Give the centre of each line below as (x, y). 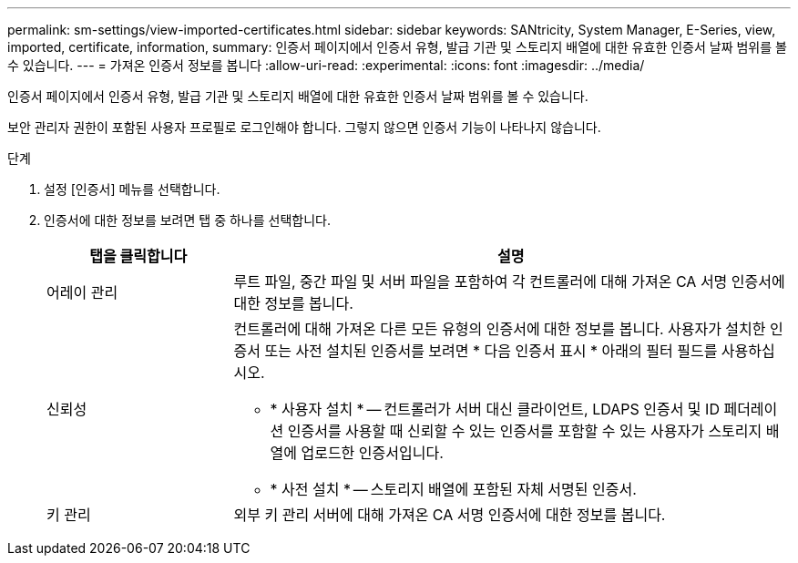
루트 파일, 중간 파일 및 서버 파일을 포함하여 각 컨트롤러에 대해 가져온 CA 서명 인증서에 (509, 281)
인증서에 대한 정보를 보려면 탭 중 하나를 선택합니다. (187, 220)
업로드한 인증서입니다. (372, 453)
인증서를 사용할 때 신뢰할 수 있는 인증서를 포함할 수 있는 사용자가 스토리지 (525, 431)
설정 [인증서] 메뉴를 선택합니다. (132, 189)
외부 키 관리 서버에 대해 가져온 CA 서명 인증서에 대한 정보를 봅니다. (450, 515)
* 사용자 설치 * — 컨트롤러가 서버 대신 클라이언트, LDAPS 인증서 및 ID (495, 409)
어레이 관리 (82, 292)
